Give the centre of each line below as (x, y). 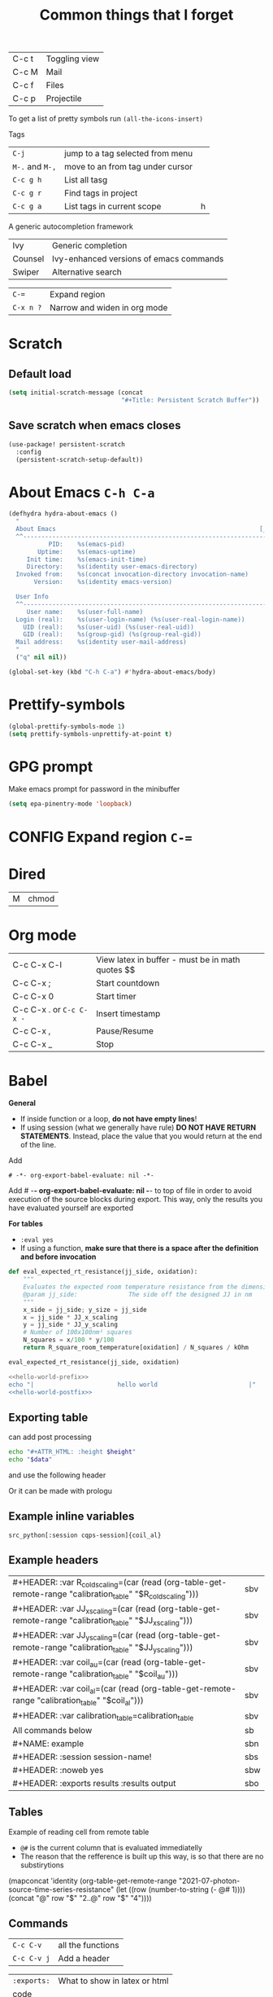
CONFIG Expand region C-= (100, 837)
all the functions (89, 1946)
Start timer (116, 997)
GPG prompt (51, 766)
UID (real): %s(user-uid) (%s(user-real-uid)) (109, 627)
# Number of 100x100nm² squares (78, 1332)
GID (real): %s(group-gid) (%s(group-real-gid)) (112, 634)
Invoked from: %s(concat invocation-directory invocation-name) (132, 575)
